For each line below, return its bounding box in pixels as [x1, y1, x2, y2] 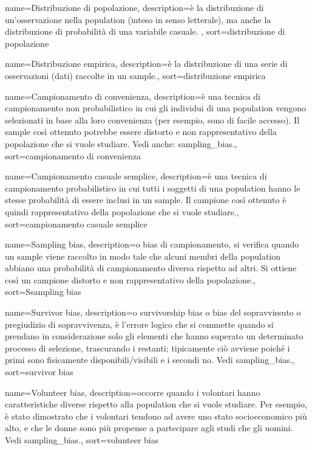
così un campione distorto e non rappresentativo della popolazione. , [5, 273, 256, 286]
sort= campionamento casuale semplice [5, 217, 148, 230]
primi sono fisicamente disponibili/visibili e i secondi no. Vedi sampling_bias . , [5, 353, 295, 366]
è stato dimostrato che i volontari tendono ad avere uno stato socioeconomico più [5, 409, 307, 422]
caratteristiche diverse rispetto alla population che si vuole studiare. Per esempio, [5, 398, 307, 410]
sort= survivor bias [5, 365, 73, 378]
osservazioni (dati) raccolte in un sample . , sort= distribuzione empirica [5, 69, 266, 81]
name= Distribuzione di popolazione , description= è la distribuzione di [5, 1, 264, 13]
